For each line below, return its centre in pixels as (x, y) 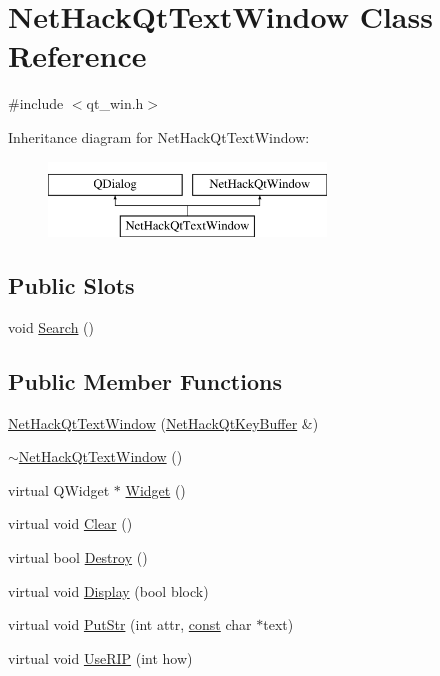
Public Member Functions (145, 380)
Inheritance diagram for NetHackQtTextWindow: (159, 136)
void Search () (51, 326)
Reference (77, 55)
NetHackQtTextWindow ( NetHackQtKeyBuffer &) (163, 422)
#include (36, 103)
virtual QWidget (59, 489)
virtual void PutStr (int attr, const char (130, 624)
